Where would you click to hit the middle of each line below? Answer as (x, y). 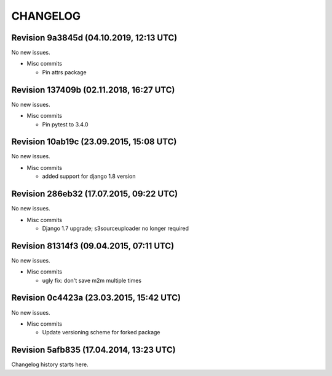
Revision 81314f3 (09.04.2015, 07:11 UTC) (93, 246)
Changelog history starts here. (50, 364)
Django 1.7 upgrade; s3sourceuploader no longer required (116, 228)
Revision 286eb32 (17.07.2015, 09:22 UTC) (95, 194)
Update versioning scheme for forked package (101, 332)
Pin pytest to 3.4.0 (65, 124)
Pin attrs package (65, 72)
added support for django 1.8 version (89, 176)
